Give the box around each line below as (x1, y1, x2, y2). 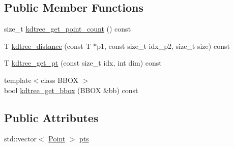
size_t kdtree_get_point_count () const (4, 23, 131, 34)
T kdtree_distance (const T (4, 40, 91, 51)
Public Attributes (4, 109, 99, 125)
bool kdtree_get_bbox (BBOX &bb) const (4, 84, 138, 95)
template (4, 74, 32, 85)
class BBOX (41, 74, 78, 85)
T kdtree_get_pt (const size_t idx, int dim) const (4, 57, 162, 68)
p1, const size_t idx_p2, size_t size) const (97, 40, 230, 51)
